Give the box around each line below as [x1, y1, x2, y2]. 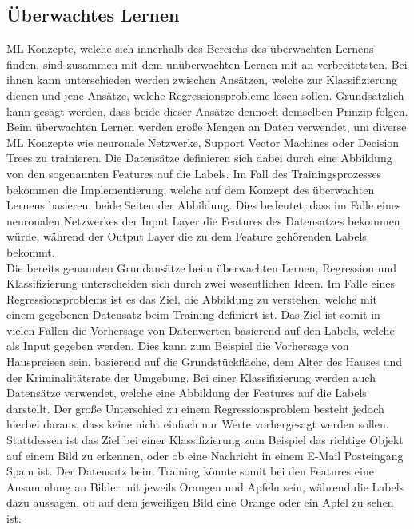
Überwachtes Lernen [6, 2, 180, 27]
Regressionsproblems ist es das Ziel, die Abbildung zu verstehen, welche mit [6, 290, 378, 307]
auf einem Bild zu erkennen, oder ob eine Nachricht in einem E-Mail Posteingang [6, 447, 404, 463]
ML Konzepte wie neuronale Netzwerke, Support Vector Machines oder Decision [6, 133, 400, 150]
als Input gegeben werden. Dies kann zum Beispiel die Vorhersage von [6, 337, 349, 354]
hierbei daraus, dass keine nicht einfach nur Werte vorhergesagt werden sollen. [6, 416, 389, 432]
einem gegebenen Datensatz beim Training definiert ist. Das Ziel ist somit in [6, 306, 380, 323]
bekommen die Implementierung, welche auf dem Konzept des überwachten [6, 181, 375, 197]
